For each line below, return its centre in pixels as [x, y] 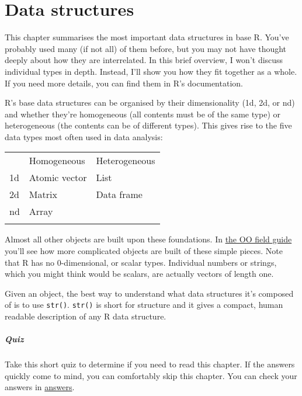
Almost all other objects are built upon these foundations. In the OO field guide [148, 239]
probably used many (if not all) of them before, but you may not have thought [146, 48]
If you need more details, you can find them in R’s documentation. [124, 83]
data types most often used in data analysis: [84, 136]
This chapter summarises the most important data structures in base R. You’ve [147, 37]
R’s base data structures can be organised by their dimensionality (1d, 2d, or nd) [150, 103]
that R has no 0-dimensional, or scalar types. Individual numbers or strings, [141, 262]
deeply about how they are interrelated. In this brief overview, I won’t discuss [144, 60]
